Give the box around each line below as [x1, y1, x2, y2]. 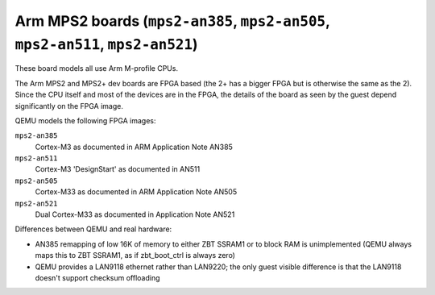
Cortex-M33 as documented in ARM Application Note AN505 [35, 187, 238, 197]
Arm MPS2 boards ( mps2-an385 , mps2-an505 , [14, 12, 330, 30]
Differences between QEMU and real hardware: [14, 224, 172, 234]
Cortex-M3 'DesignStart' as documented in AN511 [35, 164, 201, 174]
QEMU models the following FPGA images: [14, 115, 156, 125]
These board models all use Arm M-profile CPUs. [14, 64, 179, 73]
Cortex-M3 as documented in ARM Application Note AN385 [35, 142, 233, 152]
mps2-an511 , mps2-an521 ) [14, 35, 198, 53]
